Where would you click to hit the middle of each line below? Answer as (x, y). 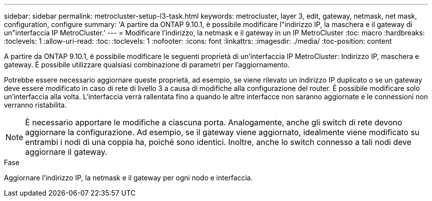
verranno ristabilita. (36, 105)
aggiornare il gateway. (66, 152)
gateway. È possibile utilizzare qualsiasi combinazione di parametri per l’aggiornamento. (147, 65)
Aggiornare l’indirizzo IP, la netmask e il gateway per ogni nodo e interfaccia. (128, 178)
